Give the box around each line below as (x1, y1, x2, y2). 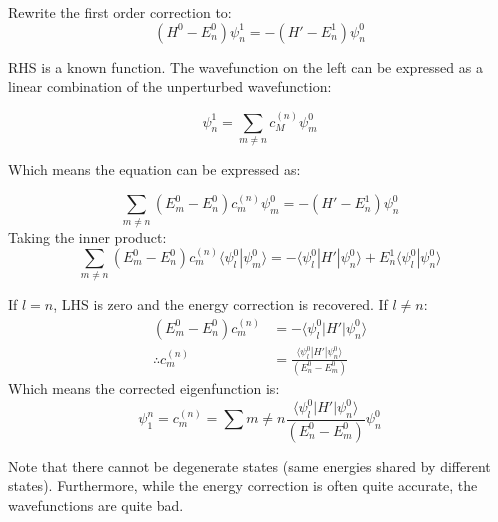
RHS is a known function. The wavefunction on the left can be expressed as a (8, 56, 483, 77)
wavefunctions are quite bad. (8, 494, 184, 515)
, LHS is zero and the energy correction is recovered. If (53, 294, 388, 315)
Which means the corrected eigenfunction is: (8, 378, 280, 399)
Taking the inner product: (8, 226, 167, 247)
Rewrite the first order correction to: (8, 2, 232, 22)
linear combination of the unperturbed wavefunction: (8, 76, 332, 97)
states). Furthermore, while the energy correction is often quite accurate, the (8, 475, 478, 496)
